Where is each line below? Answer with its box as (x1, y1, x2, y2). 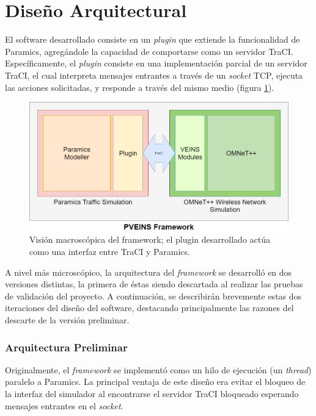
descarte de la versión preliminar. (5, 314, 130, 326)
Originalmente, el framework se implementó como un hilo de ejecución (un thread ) (5, 363, 312, 376)
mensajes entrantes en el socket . (5, 399, 123, 412)
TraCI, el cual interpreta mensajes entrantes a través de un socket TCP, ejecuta (5, 68, 303, 81)
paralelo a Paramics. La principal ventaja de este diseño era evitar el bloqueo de (5, 375, 306, 388)
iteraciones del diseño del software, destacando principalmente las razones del (5, 301, 294, 314)
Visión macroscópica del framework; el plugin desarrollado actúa (29, 233, 270, 246)
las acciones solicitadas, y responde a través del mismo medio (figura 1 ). (5, 81, 274, 93)
